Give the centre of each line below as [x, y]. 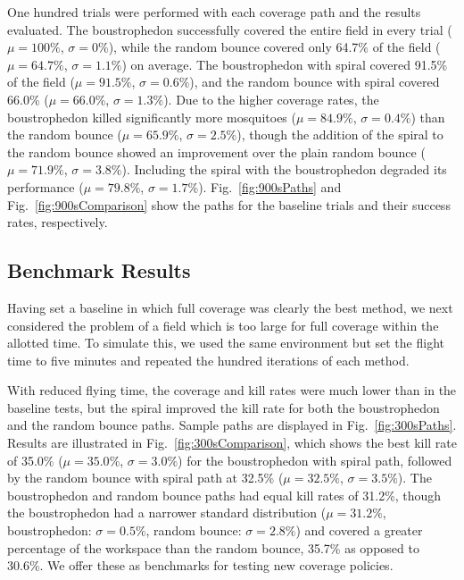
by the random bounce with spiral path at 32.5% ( [145, 478]
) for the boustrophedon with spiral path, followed [315, 460]
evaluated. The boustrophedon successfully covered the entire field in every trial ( [230, 29]
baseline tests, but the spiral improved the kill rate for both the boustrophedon [224, 407]
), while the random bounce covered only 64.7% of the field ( [274, 47]
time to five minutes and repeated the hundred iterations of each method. [208, 360]
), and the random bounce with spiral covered [315, 82]
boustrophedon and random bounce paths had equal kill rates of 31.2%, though [224, 495]
